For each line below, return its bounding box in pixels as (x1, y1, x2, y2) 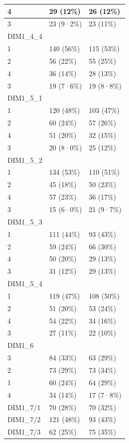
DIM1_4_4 (7, 31, 43, 41)
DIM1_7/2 (7, 414, 41, 425)
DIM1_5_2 (7, 154, 43, 165)
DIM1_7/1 (7, 402, 41, 412)
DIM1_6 (7, 340, 34, 350)
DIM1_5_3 (7, 216, 43, 226)
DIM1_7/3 (7, 427, 41, 437)
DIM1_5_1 (7, 93, 43, 103)
